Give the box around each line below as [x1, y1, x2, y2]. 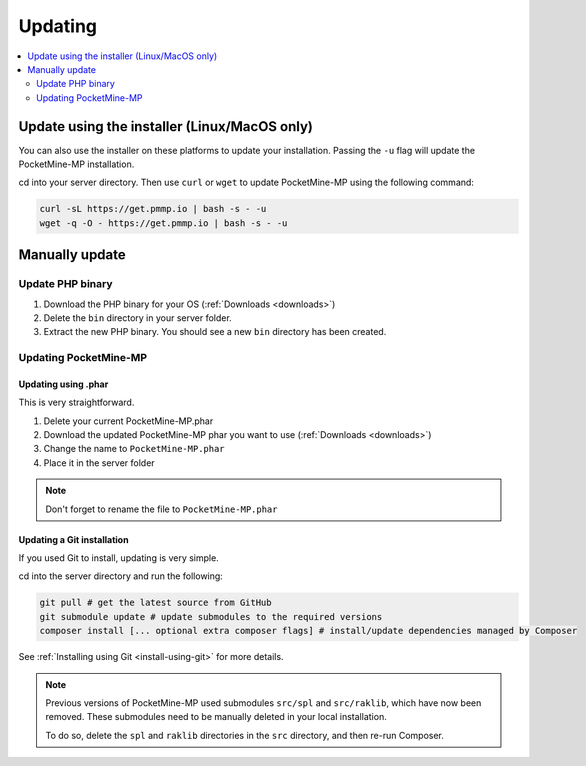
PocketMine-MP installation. [18, 158, 135, 170]
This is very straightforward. [18, 396, 135, 409]
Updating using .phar [18, 378, 109, 390]
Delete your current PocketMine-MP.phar [43, 415, 214, 427]
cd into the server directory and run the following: [18, 570, 224, 582]
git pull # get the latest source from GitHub [39, 597, 272, 609]
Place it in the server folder [43, 456, 155, 469]
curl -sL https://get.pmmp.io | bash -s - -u [39, 203, 267, 215]
